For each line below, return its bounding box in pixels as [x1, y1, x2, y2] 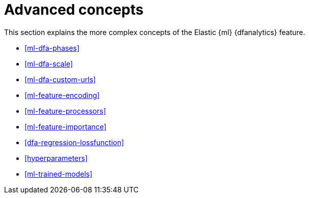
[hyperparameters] [24, 153, 88, 162]
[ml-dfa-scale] [24, 59, 73, 68]
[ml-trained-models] [24, 169, 93, 178]
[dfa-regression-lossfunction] [24, 138, 124, 147]
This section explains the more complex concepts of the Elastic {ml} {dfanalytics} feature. [4, 27, 305, 37]
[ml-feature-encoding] [24, 90, 100, 100]
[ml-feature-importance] [24, 122, 107, 131]
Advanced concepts [4, 1, 144, 18]
